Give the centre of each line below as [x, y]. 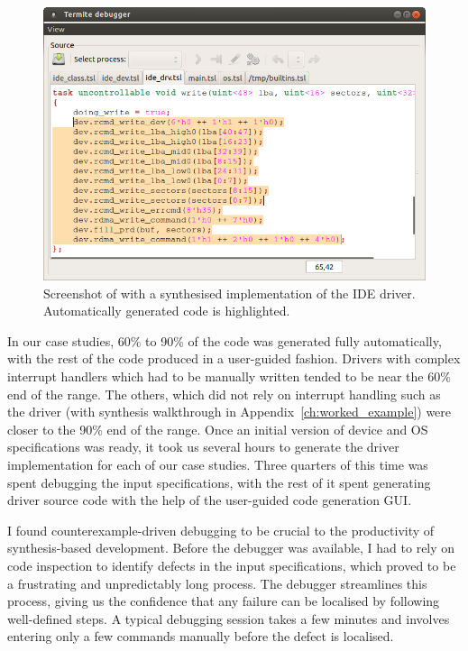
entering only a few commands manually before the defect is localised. [201, 636]
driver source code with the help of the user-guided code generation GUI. [210, 500]
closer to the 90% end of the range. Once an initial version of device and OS [218, 429]
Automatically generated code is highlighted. [167, 311]
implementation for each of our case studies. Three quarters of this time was [218, 464]
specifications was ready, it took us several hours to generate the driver [203, 447]
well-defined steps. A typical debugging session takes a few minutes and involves [229, 618]
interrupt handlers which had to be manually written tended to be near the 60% [229, 376]
